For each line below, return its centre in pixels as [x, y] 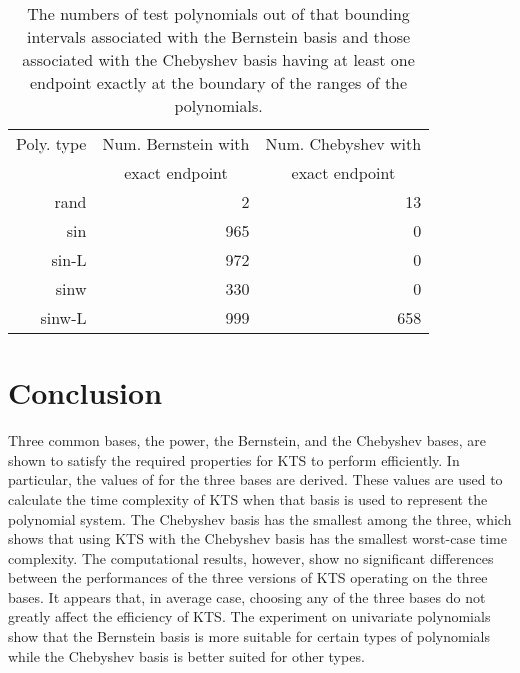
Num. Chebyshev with [343, 143]
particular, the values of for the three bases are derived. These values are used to [255, 479]
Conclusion [85, 392]
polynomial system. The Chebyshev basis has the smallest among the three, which [260, 518]
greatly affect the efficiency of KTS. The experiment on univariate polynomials [249, 616]
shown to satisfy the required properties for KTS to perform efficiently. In [234, 459]
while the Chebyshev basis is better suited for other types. [186, 655]
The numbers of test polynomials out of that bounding [218, 13]
